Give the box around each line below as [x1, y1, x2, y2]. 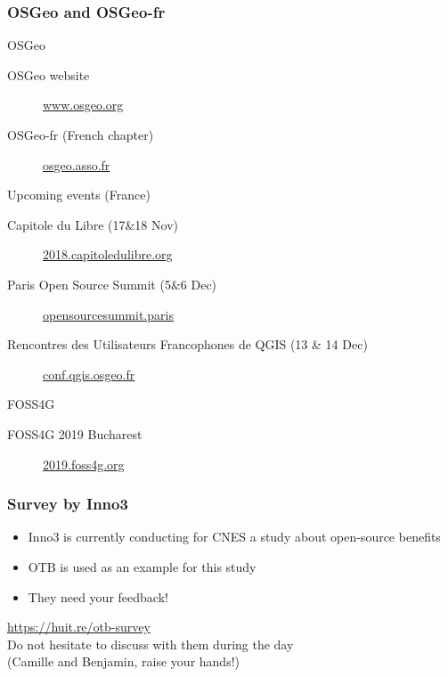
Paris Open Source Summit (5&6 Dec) [7, 274, 217, 293]
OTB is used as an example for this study [28, 557, 257, 575]
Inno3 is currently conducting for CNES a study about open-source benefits [28, 527, 441, 546]
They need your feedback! [28, 587, 168, 606]
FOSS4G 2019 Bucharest [7, 424, 143, 443]
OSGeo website [7, 65, 90, 84]
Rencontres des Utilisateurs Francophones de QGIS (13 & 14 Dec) [7, 335, 368, 354]
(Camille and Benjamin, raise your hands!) [7, 652, 240, 671]
